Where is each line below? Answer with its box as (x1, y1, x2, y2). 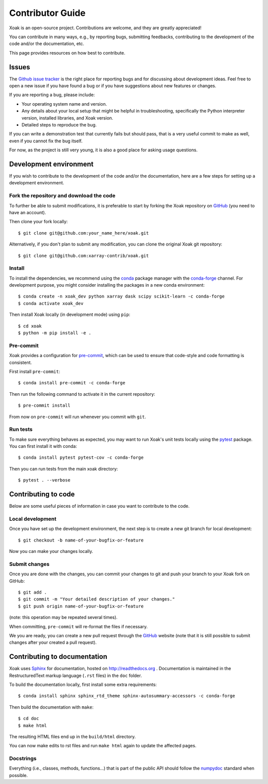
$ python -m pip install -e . (18, 330, 92, 336)
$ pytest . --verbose (18, 478, 70, 483)
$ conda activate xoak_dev (18, 301, 84, 306)
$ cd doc (18, 716, 39, 722)
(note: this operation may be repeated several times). (9, 614, 118, 620)
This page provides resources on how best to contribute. (9, 50, 126, 56)
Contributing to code (9, 490, 75, 498)
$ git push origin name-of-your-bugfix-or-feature (18, 603, 144, 609)
